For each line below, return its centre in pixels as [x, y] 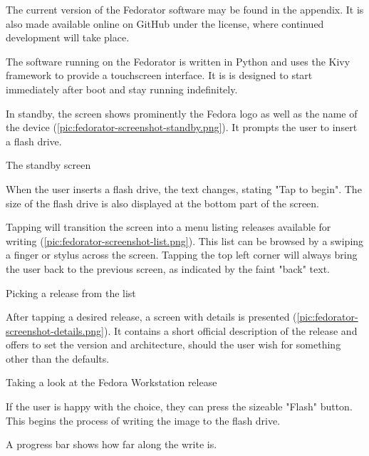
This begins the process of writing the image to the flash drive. [143, 420]
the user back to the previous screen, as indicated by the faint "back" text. [168, 268]
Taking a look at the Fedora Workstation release [111, 382]
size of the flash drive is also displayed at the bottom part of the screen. [162, 203]
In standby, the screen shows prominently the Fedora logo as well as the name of [182, 113]
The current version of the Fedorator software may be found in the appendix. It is [185, 9]
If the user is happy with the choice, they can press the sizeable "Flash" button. [179, 406]
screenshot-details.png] [55, 330]
